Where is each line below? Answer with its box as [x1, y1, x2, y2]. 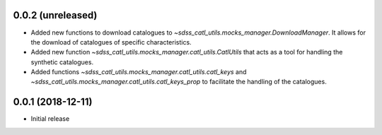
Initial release [30, 115, 70, 123]
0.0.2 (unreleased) [13, 9, 98, 21]
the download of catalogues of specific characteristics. [30, 37, 192, 46]
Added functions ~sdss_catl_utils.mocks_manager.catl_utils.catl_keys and [30, 68, 247, 76]
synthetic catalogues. [30, 57, 94, 66]
